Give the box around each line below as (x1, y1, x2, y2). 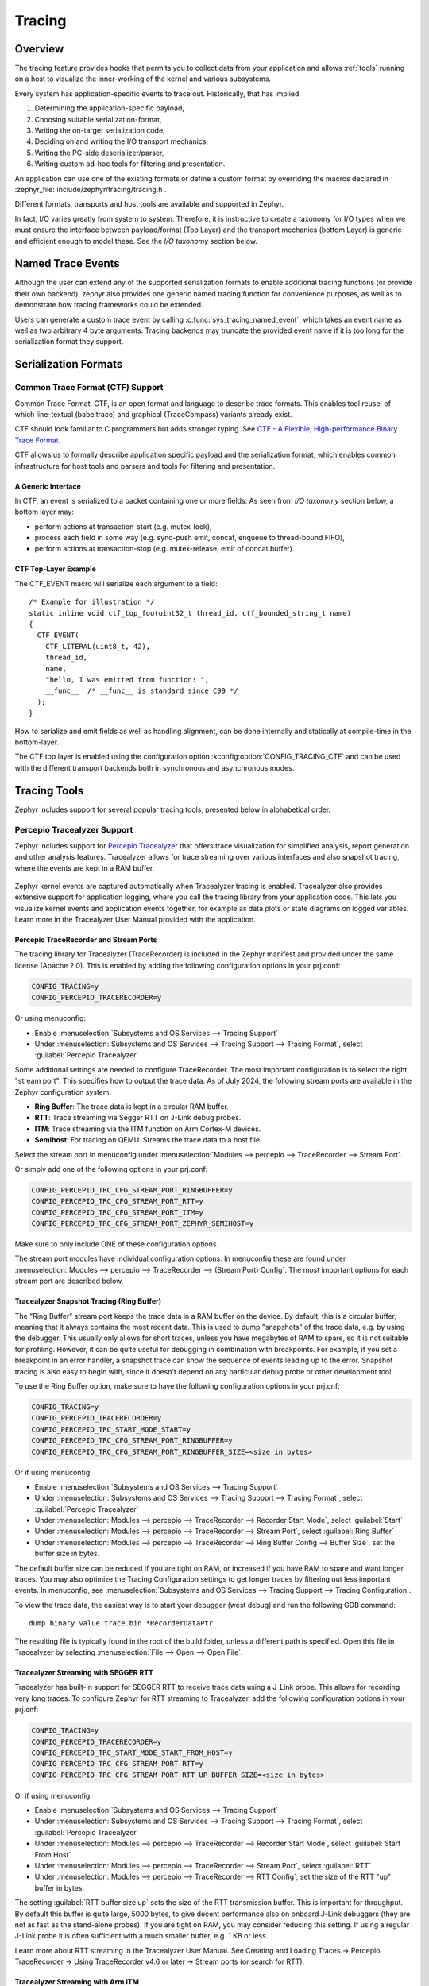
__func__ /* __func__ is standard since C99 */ (44, 686, 238, 695)
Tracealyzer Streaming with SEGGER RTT (14, 1667, 154, 1677)
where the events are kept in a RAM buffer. (14, 863, 155, 873)
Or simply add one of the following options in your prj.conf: (14, 1164, 208, 1173)
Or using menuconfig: (14, 1014, 87, 1023)
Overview (14, 42, 64, 56)
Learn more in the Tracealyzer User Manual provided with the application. (14, 914, 256, 925)
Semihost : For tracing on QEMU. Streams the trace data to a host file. (34, 1135, 262, 1145)
